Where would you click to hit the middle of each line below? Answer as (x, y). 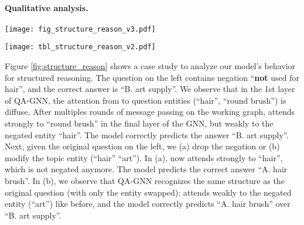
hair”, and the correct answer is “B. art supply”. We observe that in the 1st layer (150, 89)
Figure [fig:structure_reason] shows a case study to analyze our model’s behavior (150, 66)
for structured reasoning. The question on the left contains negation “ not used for (152, 77)
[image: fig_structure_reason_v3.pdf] (80, 29)
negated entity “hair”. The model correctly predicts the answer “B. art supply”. (147, 134)
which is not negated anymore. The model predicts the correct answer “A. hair (146, 169)
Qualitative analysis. (47, 7)
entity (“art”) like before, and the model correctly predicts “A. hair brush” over (148, 204)
